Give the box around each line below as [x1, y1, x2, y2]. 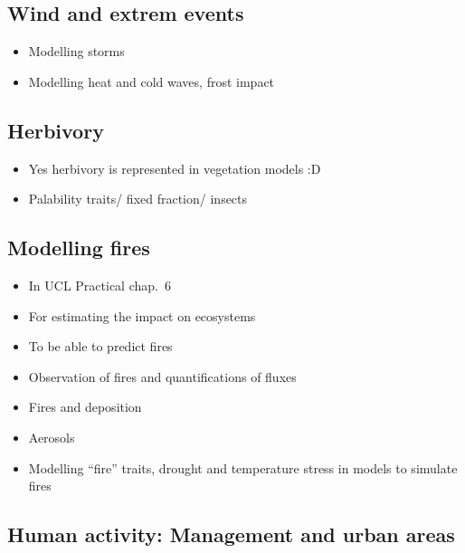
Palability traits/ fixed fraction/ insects [28, 189, 248, 208]
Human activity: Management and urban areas [7, 520, 455, 548]
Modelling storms [28, 42, 125, 61]
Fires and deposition [28, 397, 142, 416]
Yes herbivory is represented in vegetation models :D [28, 158, 321, 177]
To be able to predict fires [28, 337, 173, 356]
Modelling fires [7, 234, 150, 262]
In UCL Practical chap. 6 [28, 275, 171, 294]
